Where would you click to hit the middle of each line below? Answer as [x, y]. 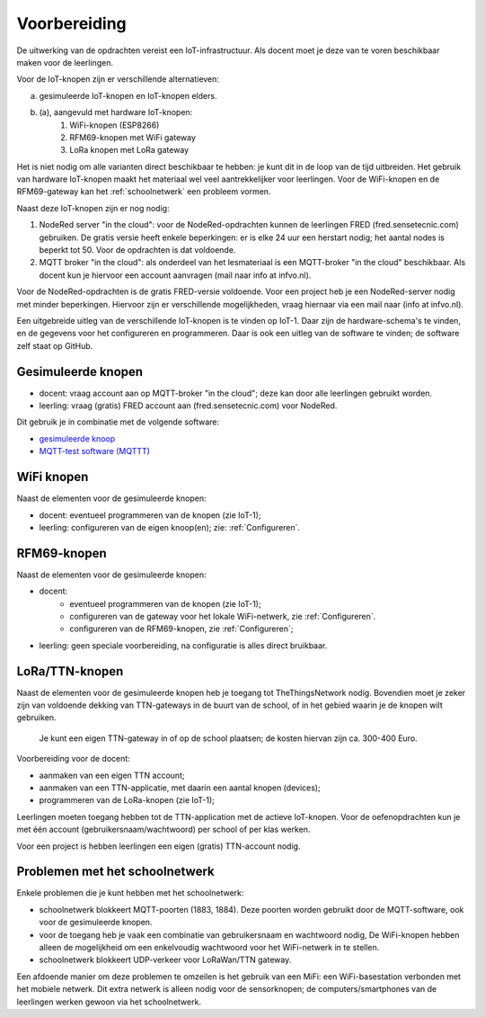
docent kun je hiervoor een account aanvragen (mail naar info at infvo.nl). [175, 275]
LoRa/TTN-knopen [70, 671]
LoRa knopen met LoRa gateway [129, 150]
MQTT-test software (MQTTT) [94, 451]
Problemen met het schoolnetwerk [115, 872]
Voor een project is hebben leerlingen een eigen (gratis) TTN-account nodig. [159, 846]
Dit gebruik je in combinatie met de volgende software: [118, 422]
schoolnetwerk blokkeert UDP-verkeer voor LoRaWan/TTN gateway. [165, 960]
